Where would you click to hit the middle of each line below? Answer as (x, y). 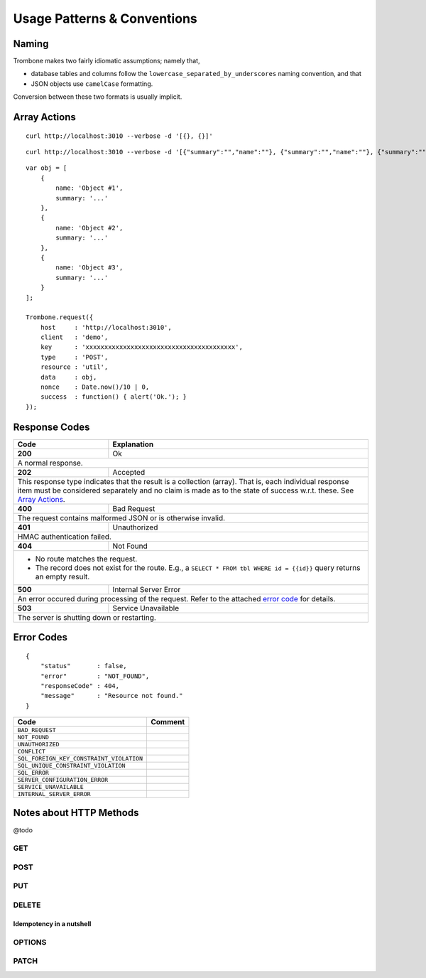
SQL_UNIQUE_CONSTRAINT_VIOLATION (71, 766)
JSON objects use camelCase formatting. (92, 84)
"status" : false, (83, 666)
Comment (168, 722)
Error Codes (40, 637)
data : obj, (69, 377)
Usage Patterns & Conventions (105, 18)
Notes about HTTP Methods (76, 813)
